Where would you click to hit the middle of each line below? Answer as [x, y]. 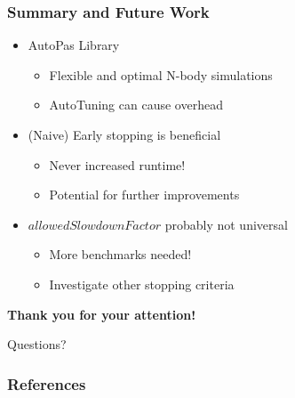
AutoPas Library [74, 45]
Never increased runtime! [117, 164]
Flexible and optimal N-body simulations [161, 74]
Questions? [37, 344]
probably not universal [226, 224]
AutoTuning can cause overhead [136, 105]
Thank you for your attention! [102, 314]
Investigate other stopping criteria [142, 284]
